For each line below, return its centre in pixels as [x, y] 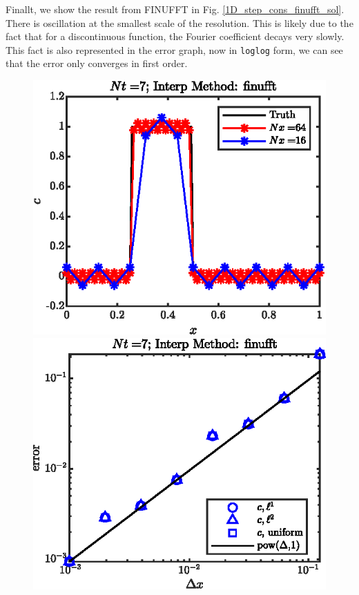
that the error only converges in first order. [97, 63]
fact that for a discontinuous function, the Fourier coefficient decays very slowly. [175, 36]
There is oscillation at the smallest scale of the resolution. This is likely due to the [179, 22]
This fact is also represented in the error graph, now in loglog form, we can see [174, 49]
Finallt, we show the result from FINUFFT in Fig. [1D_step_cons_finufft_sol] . [175, 9]
